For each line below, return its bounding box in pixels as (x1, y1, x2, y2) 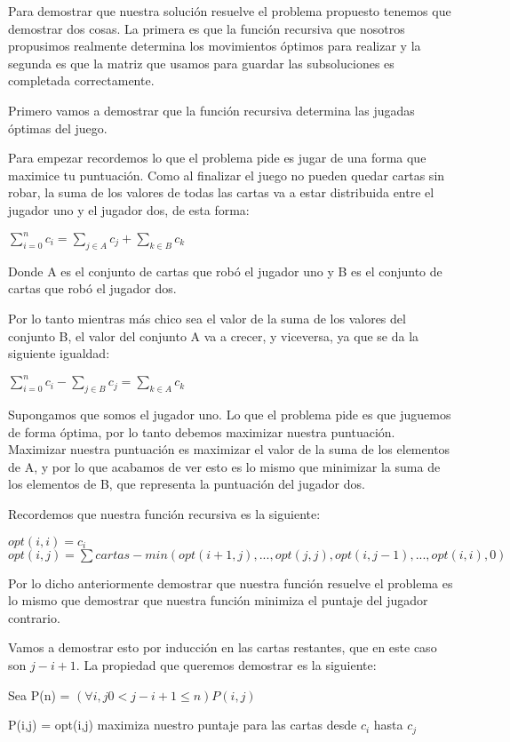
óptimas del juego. (8, 118, 108, 137)
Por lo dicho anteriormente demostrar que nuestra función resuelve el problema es (8, 573, 453, 592)
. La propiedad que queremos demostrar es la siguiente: (76, 656, 377, 674)
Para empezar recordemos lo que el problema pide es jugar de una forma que (8, 148, 426, 167)
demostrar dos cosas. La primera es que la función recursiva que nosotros (8, 19, 405, 37)
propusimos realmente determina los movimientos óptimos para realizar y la (8, 36, 421, 55)
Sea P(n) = (8, 685, 70, 704)
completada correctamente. (8, 71, 155, 90)
